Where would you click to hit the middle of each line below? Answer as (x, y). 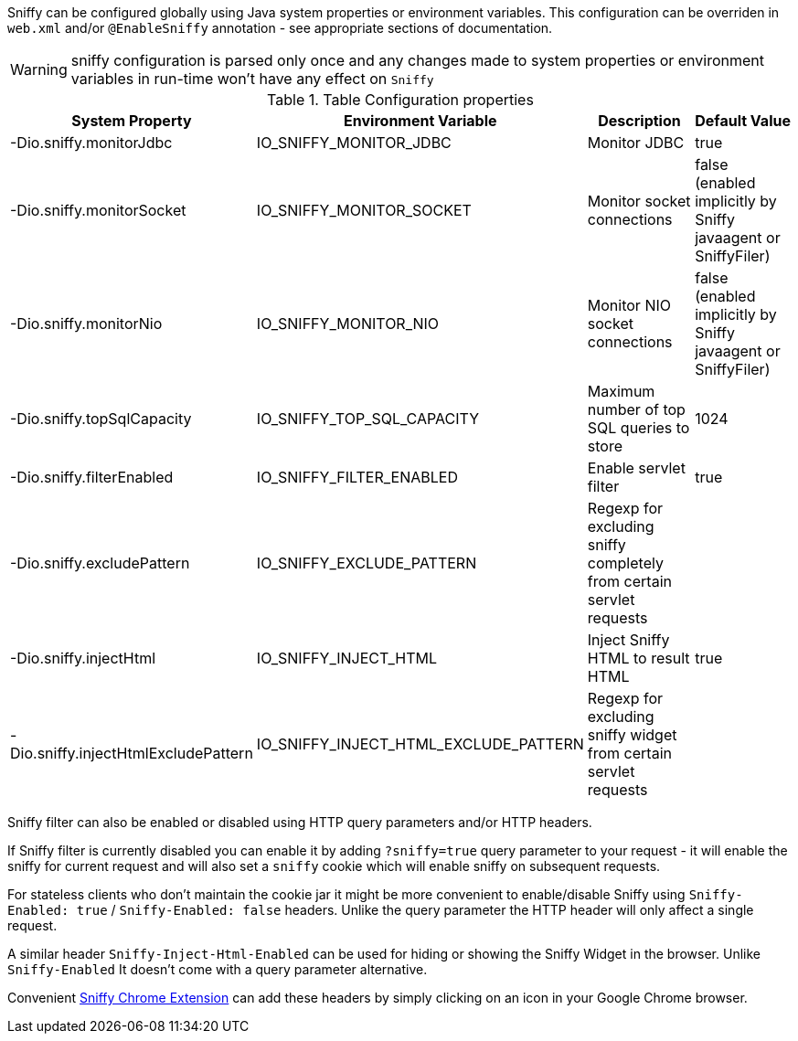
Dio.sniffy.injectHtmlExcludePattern (132, 753)
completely (625, 563)
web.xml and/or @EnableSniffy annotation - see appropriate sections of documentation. (280, 28)
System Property (132, 121)
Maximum (621, 391)
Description (639, 121)
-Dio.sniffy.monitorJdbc (91, 143)
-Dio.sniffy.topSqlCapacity (101, 419)
